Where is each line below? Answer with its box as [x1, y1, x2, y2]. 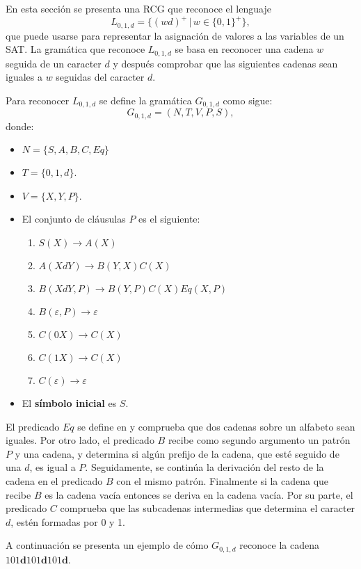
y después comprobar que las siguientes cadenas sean [113, 56, 338, 70]
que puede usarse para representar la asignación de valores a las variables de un [6, 28, 344, 42]
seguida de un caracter [6, 56, 102, 70]
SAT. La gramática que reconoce [6, 42, 145, 56]
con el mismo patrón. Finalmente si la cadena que [116, 474, 329, 488]
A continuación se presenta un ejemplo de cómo [6, 538, 209, 552]
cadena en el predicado [6, 474, 103, 488]
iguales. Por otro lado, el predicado [6, 433, 154, 447]
